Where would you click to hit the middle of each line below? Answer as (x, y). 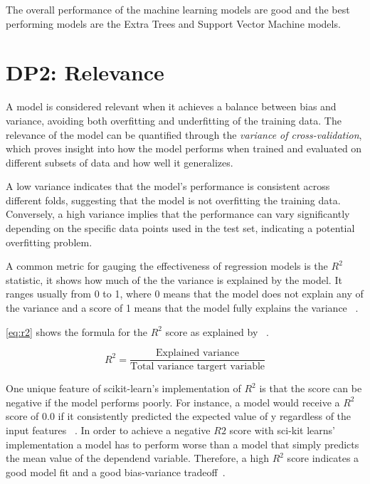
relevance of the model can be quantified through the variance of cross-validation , (184, 134)
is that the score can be (311, 388)
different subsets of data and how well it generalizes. (120, 162)
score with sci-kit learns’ (282, 430)
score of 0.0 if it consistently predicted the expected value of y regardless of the (179, 416)
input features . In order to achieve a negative (108, 430)
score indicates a (323, 458)
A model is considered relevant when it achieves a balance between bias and (171, 106)
